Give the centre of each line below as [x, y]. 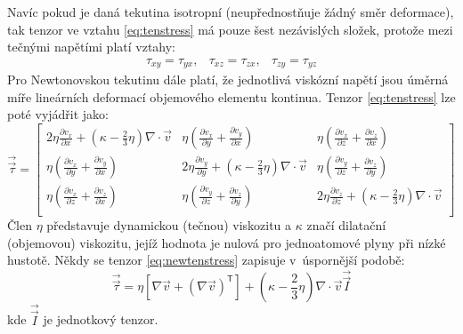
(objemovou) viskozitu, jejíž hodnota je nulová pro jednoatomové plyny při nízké [227, 242]
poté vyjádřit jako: [58, 114]
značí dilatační [346, 225]
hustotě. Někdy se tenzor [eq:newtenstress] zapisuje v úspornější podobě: [206, 260]
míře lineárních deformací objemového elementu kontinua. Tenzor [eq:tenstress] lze [231, 96]
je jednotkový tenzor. [101, 319]
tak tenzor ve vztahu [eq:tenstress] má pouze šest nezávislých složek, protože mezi [230, 29]
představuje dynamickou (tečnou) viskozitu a [169, 225]
